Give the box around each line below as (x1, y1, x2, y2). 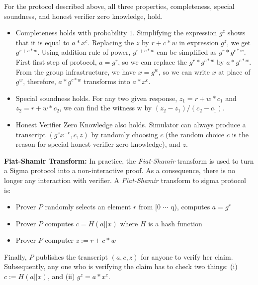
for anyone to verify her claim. (141, 251, 233, 262)
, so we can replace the (118, 56, 187, 67)
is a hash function (148, 218, 202, 228)
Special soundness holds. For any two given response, (15, 93, 177, 103)
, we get (227, 37, 251, 47)
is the (232, 129, 249, 139)
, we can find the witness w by (59, 102, 152, 113)
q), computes (171, 201, 210, 212)
